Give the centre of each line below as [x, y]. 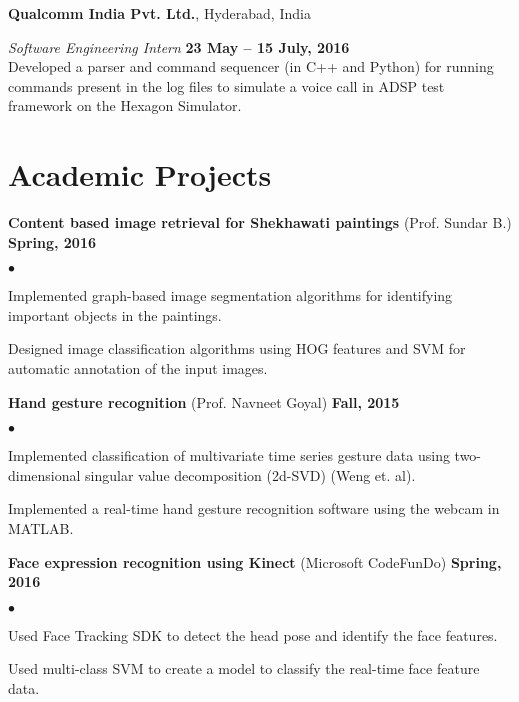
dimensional [44, 474]
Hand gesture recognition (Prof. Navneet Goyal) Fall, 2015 [204, 401]
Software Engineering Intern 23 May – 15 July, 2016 [179, 46]
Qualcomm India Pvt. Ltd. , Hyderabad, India [159, 13]
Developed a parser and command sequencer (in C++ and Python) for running [251, 66]
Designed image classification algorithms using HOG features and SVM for [237, 348]
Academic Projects [140, 174]
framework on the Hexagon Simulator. [125, 105]
